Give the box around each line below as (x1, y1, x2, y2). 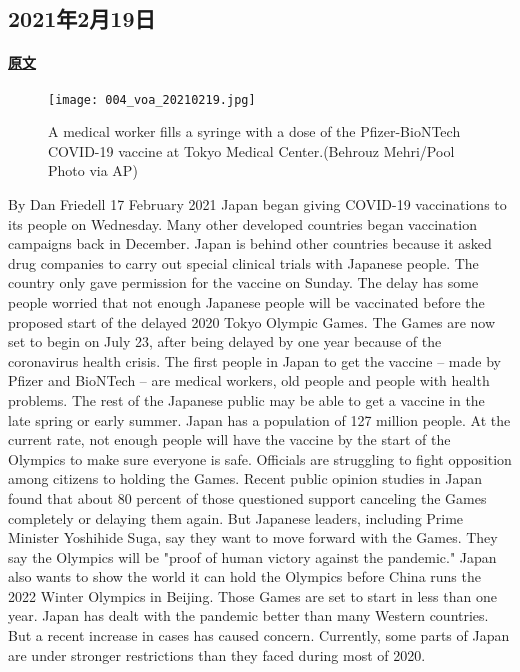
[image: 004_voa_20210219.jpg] (48, 92, 256, 107)
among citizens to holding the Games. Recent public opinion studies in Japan (8, 468, 483, 489)
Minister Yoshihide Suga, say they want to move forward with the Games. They (8, 527, 498, 548)
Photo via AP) (48, 160, 138, 181)
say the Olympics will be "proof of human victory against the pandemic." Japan (8, 546, 497, 567)
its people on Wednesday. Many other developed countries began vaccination (8, 213, 477, 234)
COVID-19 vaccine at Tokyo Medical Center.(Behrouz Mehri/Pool (48, 140, 455, 161)
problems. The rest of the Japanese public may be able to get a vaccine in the (8, 389, 485, 410)
